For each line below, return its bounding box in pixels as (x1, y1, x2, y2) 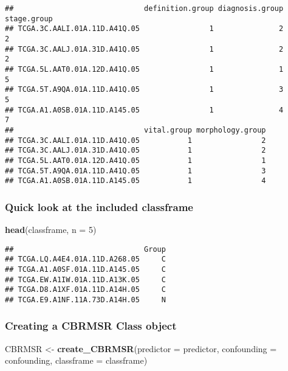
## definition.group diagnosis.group (5, 4, 284, 13)
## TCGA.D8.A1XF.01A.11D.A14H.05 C (5, 285, 166, 294)
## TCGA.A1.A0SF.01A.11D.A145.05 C (5, 265, 166, 274)
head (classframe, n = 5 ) (5, 223, 97, 236)
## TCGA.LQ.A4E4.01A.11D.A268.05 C (5, 255, 166, 264)
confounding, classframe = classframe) (5, 354, 148, 367)
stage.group (5, 14, 53, 23)
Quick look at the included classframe (5, 199, 193, 214)
